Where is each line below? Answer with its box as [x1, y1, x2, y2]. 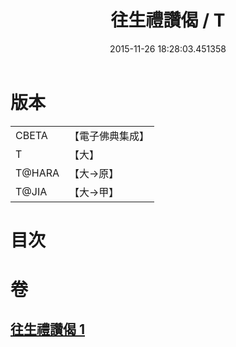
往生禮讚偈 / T [110, 9, 226, 32]
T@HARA [15, 166, 60, 180]
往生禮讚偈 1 [10, 321, 86, 338]
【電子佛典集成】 [69, 129, 150, 143]
